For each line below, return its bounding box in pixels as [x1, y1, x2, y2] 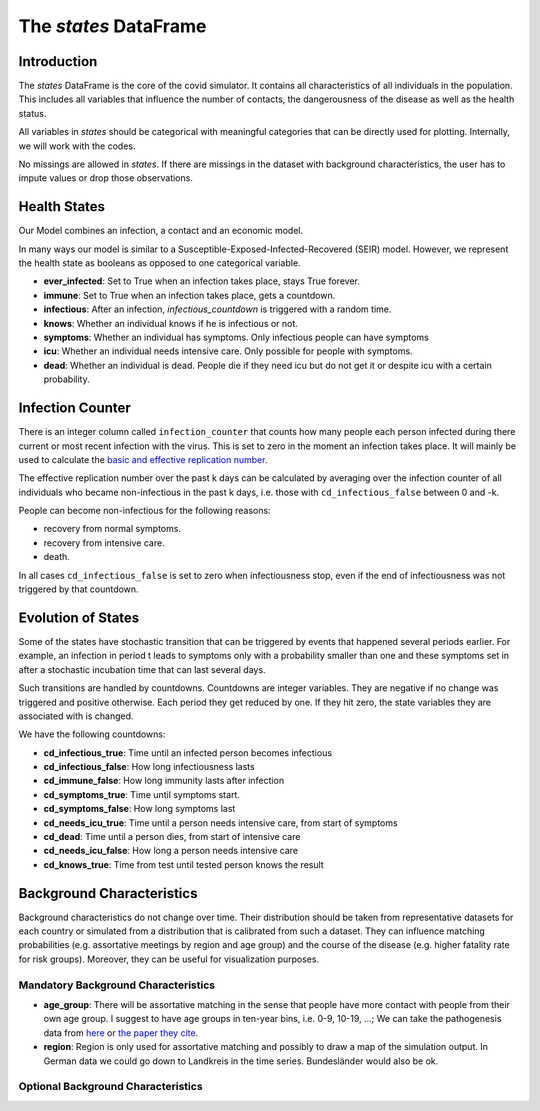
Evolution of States [18, 609, 140, 626]
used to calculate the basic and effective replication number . [18, 453, 268, 465]
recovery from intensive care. [43, 536, 165, 549]
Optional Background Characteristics [18, 1080, 204, 1094]
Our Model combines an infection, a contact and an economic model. [18, 225, 304, 237]
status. [18, 107, 47, 119]
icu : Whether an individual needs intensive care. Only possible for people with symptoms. [43, 345, 414, 357]
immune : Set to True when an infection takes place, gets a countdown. [43, 289, 336, 301]
